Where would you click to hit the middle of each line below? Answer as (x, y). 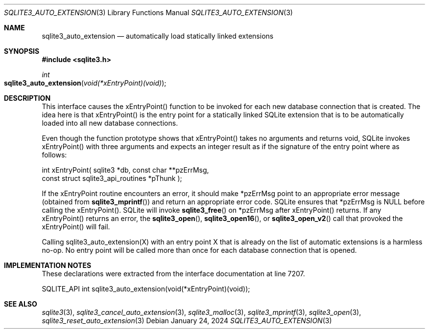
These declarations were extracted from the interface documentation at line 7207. (173, 274)
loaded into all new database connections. (110, 123)
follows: (54, 155)
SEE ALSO (21, 304)
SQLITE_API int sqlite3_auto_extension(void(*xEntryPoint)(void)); (146, 289)
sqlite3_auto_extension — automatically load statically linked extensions (158, 36)
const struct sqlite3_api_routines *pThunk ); (112, 178)
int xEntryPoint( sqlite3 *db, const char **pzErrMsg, (125, 170)
